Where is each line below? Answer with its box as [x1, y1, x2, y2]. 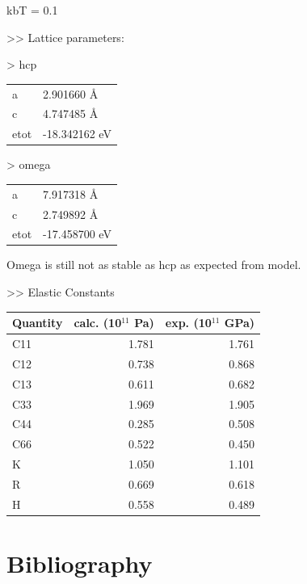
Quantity [12, 314, 63, 331]
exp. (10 [165, 314, 212, 331]
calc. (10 [74, 314, 122, 331]
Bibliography [6, 547, 153, 579]
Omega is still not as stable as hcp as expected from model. [6, 256, 301, 273]
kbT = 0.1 [6, 2, 58, 18]
